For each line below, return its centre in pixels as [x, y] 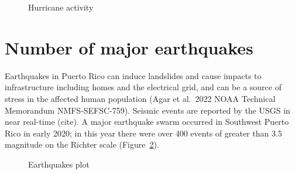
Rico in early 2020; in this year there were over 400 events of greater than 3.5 [143, 133]
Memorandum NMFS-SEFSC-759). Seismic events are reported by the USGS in [147, 110]
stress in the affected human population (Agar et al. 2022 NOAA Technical [140, 98]
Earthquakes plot [59, 164]
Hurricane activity [61, 7]
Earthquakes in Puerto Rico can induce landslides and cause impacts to [133, 75]
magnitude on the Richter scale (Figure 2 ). [82, 144]
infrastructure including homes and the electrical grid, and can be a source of [143, 87]
